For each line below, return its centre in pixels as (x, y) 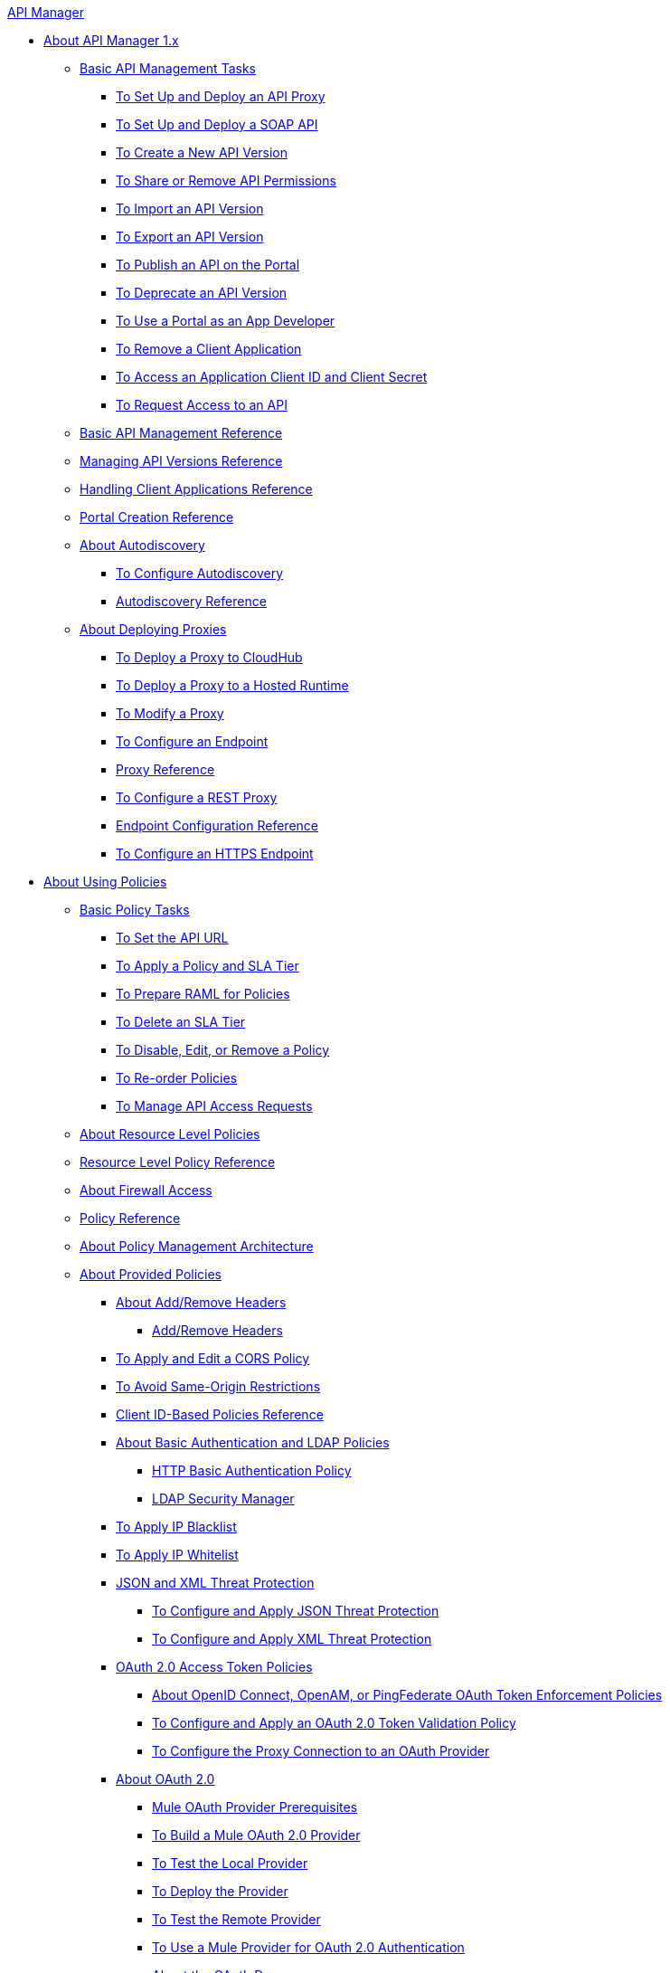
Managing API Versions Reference (181, 461)
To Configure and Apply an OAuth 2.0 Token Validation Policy (334, 1723)
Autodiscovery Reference (191, 601)
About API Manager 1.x (111, 40)
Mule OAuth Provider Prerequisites (255, 1807)
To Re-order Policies (177, 1078)
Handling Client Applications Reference (196, 489)
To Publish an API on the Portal (208, 265)
